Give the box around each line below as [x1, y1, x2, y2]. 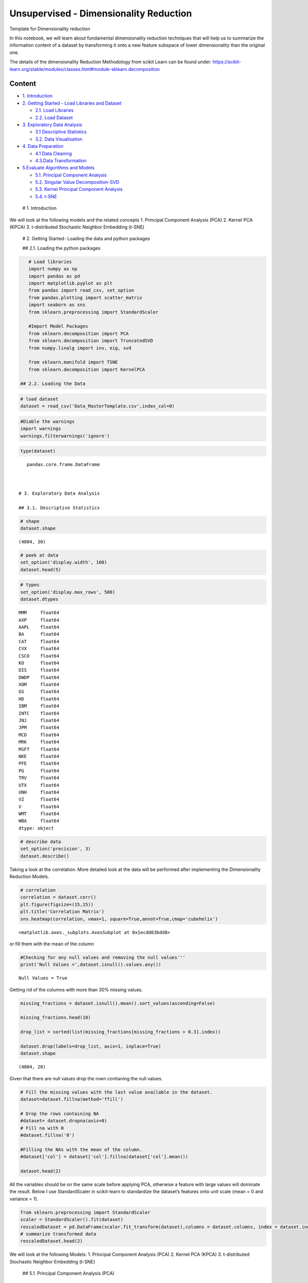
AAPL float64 [18, 624, 60, 630]
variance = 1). [9, 1196, 38, 1202]
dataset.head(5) [20, 567, 62, 572]
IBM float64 [18, 703, 60, 709]
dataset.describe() [20, 853, 69, 859]
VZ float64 [18, 796, 60, 803]
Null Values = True [18, 975, 68, 981]
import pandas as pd [28, 273, 81, 279]
